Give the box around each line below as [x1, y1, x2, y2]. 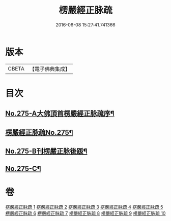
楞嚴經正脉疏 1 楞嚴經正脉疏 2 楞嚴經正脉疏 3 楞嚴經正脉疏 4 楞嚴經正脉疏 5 [5, 204, 163, 210]
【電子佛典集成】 [29, 65, 70, 72]
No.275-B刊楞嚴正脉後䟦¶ [5, 147, 88, 156]
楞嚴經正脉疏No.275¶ [5, 128, 73, 137]
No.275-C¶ [5, 164, 42, 173]
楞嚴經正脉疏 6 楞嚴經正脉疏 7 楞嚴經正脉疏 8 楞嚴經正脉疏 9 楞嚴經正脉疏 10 [5, 210, 166, 216]
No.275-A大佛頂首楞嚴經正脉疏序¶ [5, 109, 115, 118]
